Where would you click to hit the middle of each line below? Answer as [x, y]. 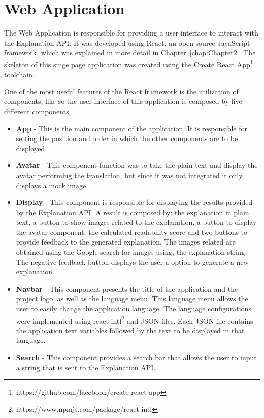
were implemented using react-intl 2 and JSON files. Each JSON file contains [135, 320]
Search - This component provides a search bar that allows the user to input [136, 357]
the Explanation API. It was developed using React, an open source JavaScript [127, 42]
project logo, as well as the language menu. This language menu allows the [132, 299]
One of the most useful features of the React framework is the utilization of [121, 91]
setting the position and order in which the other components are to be [127, 138]
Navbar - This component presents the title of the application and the [127, 288]
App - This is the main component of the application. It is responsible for [131, 128]
